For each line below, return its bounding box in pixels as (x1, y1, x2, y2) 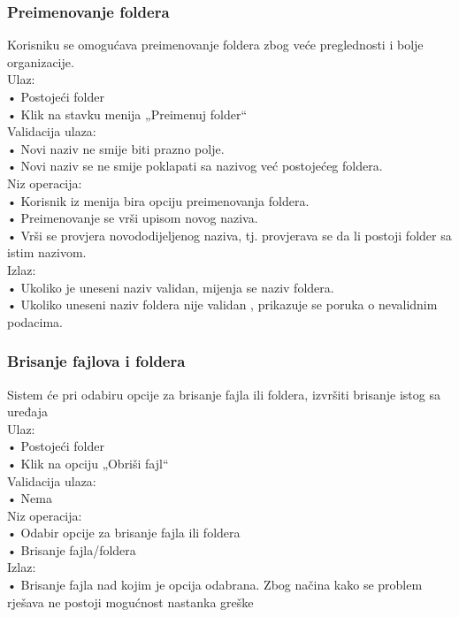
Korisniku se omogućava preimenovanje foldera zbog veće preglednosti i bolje (7, 35, 424, 54)
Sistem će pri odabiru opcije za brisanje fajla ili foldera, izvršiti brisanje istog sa (7, 385, 440, 403)
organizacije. (7, 52, 74, 71)
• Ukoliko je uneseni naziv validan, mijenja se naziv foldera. (7, 278, 334, 296)
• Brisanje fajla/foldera (7, 540, 136, 559)
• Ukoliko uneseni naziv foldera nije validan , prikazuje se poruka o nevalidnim (7, 295, 438, 314)
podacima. (7, 312, 64, 331)
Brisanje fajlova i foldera (7, 350, 186, 372)
